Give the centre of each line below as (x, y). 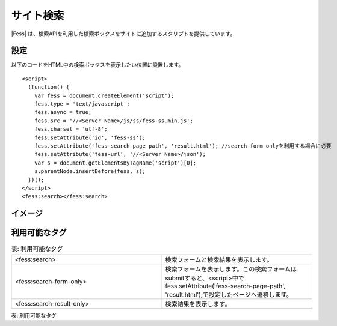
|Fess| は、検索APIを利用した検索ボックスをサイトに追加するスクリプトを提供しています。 (123, 34)
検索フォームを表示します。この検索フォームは (231, 269)
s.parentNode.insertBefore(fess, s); (90, 171)
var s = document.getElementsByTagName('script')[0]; (115, 163)
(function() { (49, 87)
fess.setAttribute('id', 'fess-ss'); (90, 137)
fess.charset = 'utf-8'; (71, 129)
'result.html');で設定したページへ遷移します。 (229, 294)
